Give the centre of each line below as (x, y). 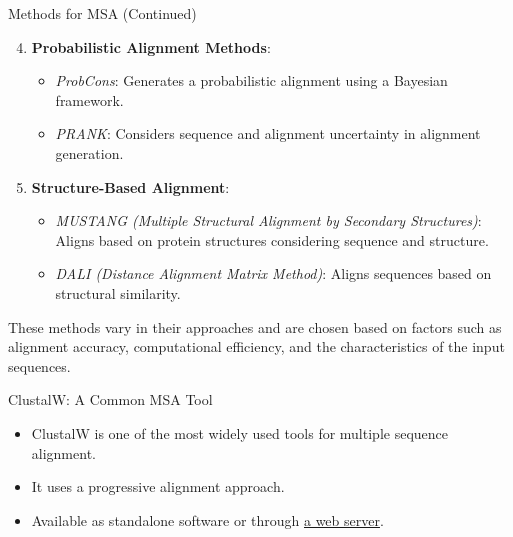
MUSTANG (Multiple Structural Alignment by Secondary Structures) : (268, 220)
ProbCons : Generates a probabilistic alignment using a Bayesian (251, 80)
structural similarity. (118, 292)
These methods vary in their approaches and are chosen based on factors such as (255, 326)
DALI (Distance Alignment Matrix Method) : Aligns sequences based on (273, 273)
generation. (89, 152)
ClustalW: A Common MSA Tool (110, 399)
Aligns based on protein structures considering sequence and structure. (272, 239)
